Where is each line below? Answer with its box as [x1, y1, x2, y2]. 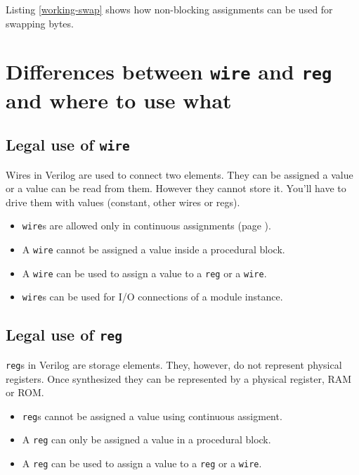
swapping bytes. [6, 15, 74, 30]
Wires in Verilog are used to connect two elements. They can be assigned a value [6, 167, 353, 182]
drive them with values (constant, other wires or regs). [6, 194, 240, 209]
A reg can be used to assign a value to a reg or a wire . [22, 456, 262, 470]
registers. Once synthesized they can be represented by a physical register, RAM [6, 371, 352, 386]
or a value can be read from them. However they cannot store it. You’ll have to [6, 181, 346, 196]
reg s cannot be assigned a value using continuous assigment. [22, 408, 282, 423]
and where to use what [6, 85, 232, 114]
